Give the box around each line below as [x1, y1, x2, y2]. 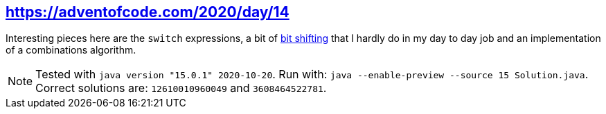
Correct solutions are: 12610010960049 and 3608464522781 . [35, 81, 327, 95]
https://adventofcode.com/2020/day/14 [6, 3, 289, 21]
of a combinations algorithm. [6, 44, 136, 56]
